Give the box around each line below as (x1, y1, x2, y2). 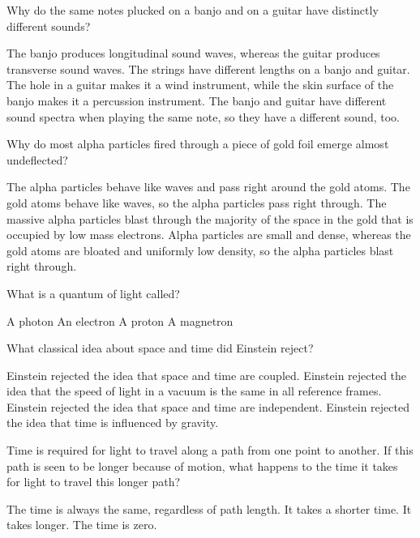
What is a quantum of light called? (6, 284, 180, 301)
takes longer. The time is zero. (6, 516, 157, 533)
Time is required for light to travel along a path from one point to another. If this (6, 442, 414, 459)
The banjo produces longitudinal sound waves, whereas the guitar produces (6, 45, 380, 62)
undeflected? (6, 151, 68, 168)
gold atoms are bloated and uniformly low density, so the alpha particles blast (6, 241, 394, 258)
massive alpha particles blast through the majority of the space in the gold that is (6, 210, 414, 227)
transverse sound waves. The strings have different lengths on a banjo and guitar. (6, 60, 410, 77)
